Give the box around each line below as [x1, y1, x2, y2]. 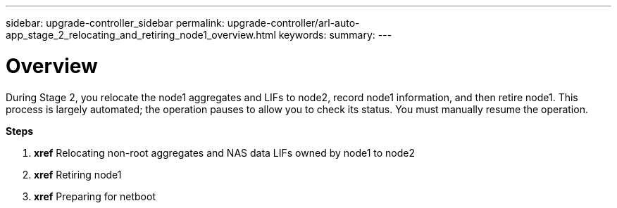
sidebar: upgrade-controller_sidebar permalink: [6, 17, 225, 29]
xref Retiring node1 [34, 168, 122, 181]
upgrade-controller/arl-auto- [227, 17, 360, 29]
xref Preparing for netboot [34, 190, 156, 202]
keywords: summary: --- [278, 29, 392, 41]
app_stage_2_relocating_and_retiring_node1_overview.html [6, 29, 276, 41]
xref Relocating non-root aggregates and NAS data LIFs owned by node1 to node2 [34, 146, 416, 159]
